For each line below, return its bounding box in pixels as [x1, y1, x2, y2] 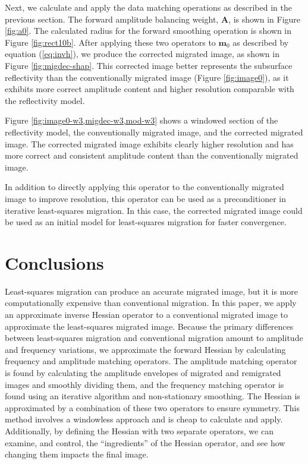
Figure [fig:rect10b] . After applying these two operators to [5, 36, 216, 48]
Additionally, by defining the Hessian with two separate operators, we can [5, 424, 274, 437]
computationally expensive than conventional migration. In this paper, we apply [5, 296, 297, 309]
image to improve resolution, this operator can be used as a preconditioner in [5, 192, 287, 204]
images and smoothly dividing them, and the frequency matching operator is [5, 378, 284, 390]
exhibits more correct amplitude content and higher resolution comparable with [5, 83, 294, 95]
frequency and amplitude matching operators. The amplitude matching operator [5, 355, 297, 367]
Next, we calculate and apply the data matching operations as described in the [5, 1, 292, 13]
